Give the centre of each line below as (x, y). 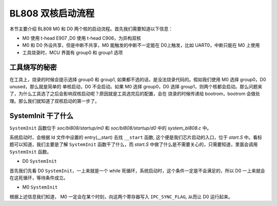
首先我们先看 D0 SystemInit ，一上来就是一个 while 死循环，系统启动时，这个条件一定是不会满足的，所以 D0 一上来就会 (137, 171)
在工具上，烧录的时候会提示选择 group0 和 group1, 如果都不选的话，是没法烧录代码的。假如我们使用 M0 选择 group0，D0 (138, 79)
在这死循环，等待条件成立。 (39, 178)
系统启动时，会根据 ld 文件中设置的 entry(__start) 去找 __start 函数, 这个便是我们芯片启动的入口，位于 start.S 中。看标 (136, 137)
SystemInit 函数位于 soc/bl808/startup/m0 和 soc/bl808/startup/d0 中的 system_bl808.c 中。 (111, 128)
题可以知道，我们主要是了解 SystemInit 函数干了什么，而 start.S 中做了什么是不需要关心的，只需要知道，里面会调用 (134, 144)
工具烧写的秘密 (33, 67)
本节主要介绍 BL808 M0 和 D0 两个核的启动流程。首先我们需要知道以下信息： (91, 29)
